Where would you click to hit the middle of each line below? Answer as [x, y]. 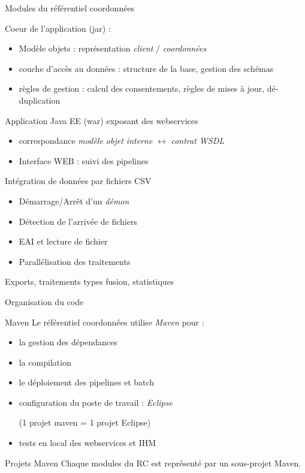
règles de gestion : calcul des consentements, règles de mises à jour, [142, 88]
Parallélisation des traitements [75, 261]
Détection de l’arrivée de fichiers [78, 221]
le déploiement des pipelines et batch [87, 382]
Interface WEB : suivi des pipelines [84, 160]
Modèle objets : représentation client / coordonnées [113, 48]
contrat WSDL [198, 141]
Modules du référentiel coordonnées [70, 8]
